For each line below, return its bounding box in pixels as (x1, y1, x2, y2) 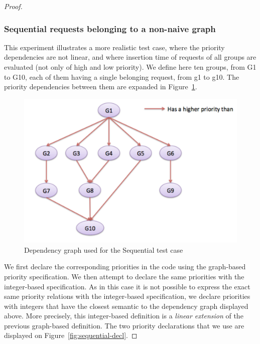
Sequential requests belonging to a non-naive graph (4, 22, 216, 35)
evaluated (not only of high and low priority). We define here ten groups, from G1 (4, 62, 256, 72)
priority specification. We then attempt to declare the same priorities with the (4, 271, 244, 281)
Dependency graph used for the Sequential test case (24, 244, 183, 255)
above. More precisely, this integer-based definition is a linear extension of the (4, 310, 243, 321)
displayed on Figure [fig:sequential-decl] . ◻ (4, 330, 138, 340)
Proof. (4, 1, 23, 11)
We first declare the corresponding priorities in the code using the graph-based (4, 261, 246, 272)
